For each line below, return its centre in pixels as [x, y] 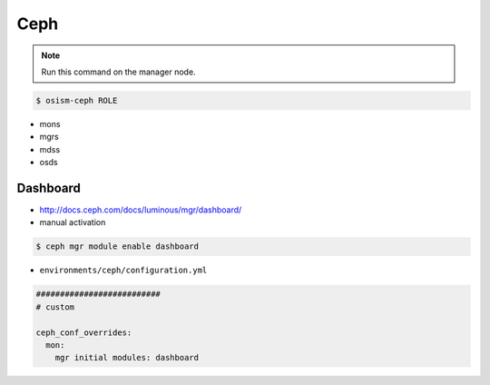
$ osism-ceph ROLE [77, 100]
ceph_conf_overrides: [84, 332]
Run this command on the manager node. [118, 72]
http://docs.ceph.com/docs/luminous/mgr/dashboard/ [141, 210]
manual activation [73, 222]
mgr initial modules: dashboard [127, 358]
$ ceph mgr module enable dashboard [118, 247]
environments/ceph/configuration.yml [123, 271]
